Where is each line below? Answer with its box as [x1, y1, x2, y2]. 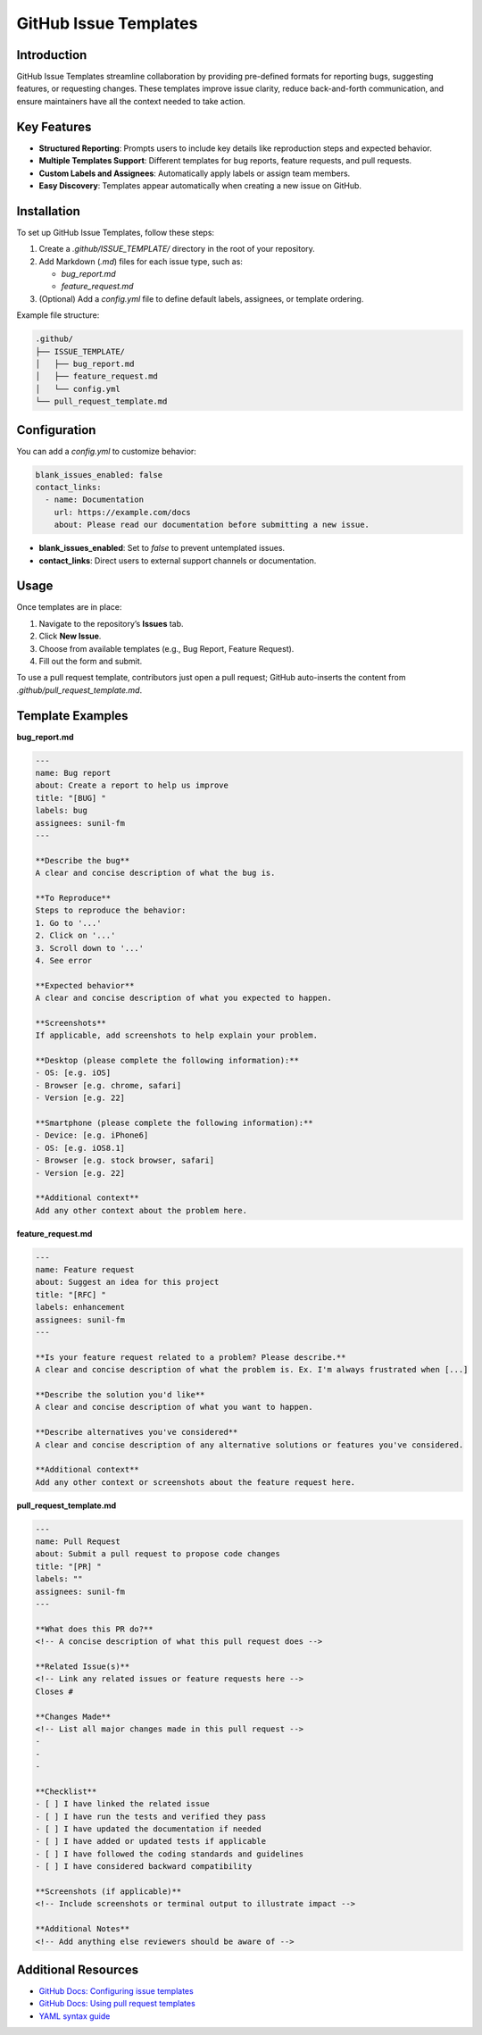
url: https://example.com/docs [54, 507, 191, 517]
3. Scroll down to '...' [35, 943, 145, 953]
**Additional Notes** [35, 1924, 130, 1934]
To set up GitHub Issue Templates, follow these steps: [16, 227, 214, 238]
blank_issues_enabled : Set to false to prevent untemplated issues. [38, 543, 286, 554]
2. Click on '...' [35, 930, 116, 941]
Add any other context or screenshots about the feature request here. [35, 1477, 356, 1487]
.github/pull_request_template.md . [16, 684, 143, 696]
